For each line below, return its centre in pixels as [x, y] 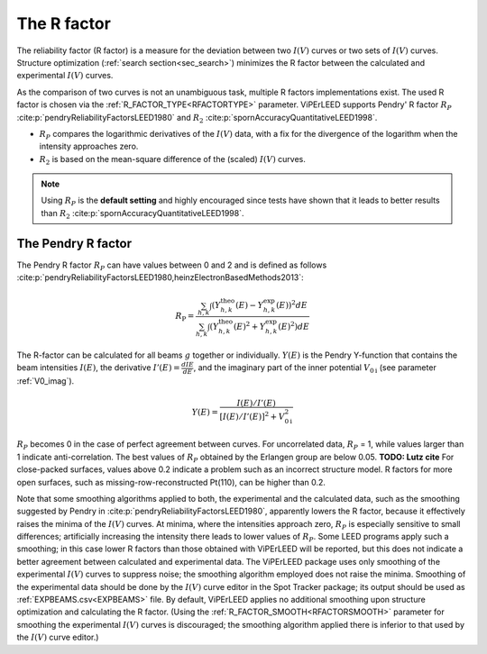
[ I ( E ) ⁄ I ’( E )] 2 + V [253, 416]
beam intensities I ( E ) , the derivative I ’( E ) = [98, 368]
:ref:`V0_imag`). [46, 381]
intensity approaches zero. [89, 146]
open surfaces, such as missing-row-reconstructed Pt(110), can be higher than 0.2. [171, 482]
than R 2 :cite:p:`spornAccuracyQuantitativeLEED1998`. [142, 214]
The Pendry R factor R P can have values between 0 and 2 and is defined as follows [172, 266]
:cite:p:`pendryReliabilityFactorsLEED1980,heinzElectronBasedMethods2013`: [160, 277]
